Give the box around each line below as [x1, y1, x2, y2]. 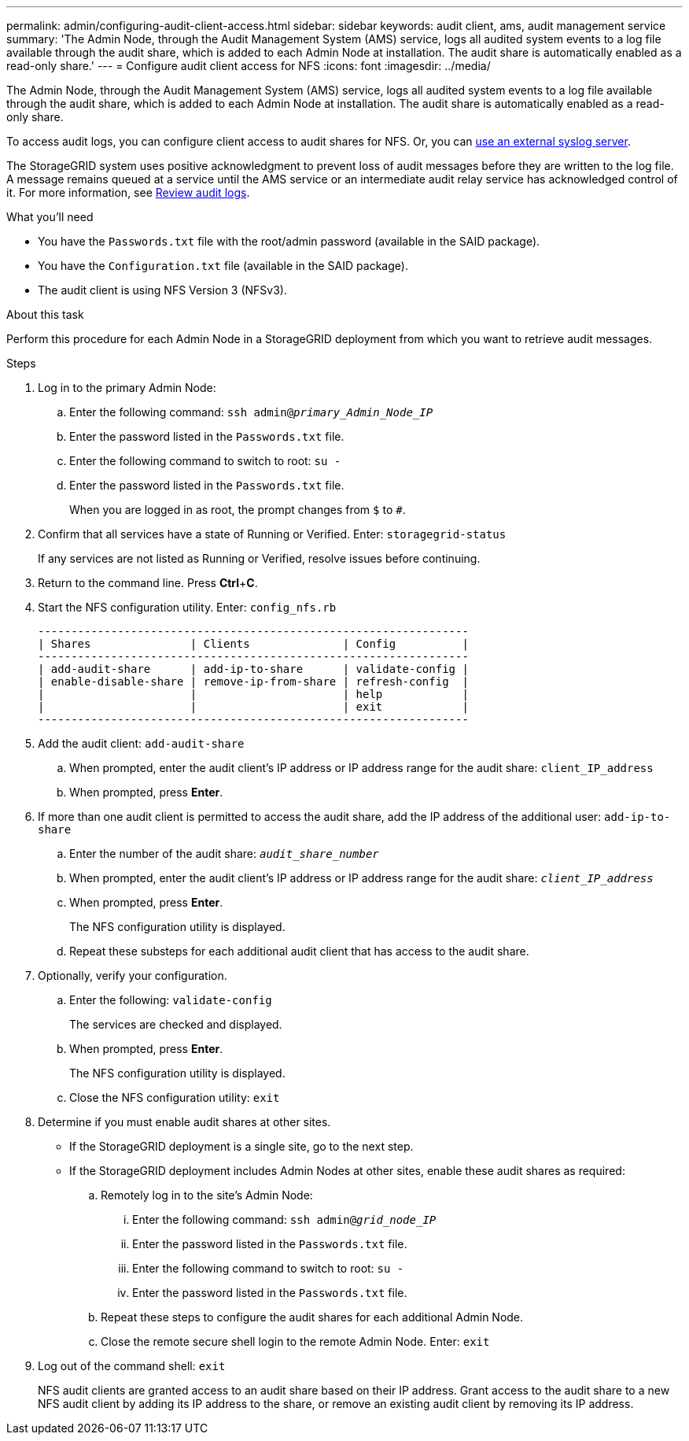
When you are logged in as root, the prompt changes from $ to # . [69, 503, 406, 516]
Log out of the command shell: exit [38, 1359, 226, 1373]
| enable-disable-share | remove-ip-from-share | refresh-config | [38, 675, 469, 688]
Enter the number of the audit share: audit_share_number [69, 847, 379, 860]
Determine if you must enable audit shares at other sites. [38, 1115, 331, 1129]
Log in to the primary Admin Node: [38, 381, 216, 394]
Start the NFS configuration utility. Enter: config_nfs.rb [38, 600, 337, 614]
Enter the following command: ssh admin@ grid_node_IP [132, 1213, 437, 1226]
